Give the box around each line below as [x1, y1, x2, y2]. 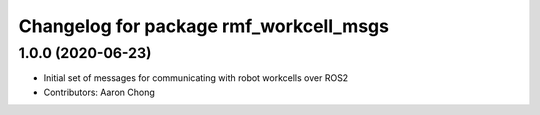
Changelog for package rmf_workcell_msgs [18, 15, 390, 37]
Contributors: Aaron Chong [43, 86, 155, 98]
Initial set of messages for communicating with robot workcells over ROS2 [43, 72, 349, 84]
